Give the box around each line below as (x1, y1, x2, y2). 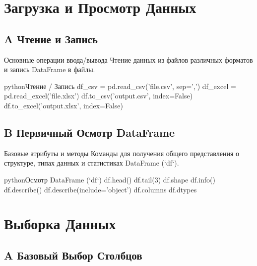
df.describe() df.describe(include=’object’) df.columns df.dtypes (4, 184, 197, 194)
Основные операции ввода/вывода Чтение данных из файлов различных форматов (4, 54, 253, 65)
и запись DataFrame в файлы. (4, 64, 95, 75)
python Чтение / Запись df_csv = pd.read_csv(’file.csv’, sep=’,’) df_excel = (4, 81, 236, 91)
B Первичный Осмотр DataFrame (4, 124, 175, 140)
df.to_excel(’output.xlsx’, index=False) (4, 100, 123, 110)
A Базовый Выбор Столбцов (4, 247, 142, 263)
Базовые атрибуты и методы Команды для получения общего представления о (4, 148, 240, 158)
